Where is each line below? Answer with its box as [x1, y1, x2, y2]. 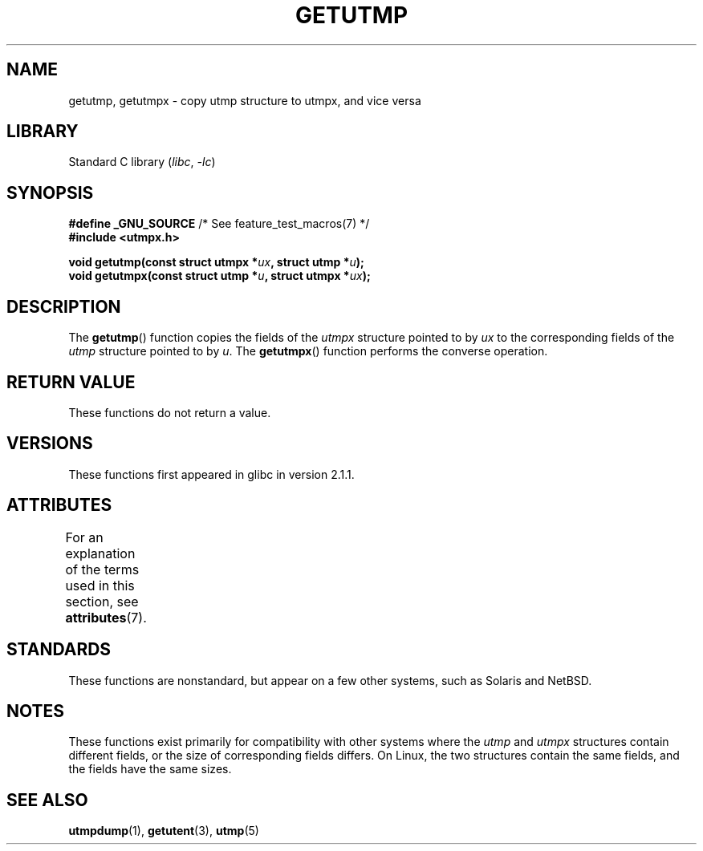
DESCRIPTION [6, 296, 121, 317]
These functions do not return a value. [68, 405, 271, 419]
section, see [65, 593, 139, 610]
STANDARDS [6, 639, 112, 660]
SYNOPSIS [6, 182, 94, 203]
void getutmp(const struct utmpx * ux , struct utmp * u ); [68, 255, 364, 269]
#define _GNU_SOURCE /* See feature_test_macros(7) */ [68, 217, 370, 231]
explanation [65, 545, 136, 561]
